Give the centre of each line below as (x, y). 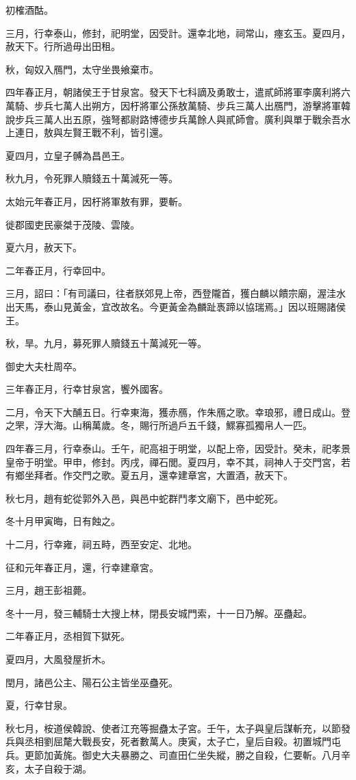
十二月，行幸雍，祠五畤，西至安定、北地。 (101, 544)
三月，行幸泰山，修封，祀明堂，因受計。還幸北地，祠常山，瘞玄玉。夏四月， (178, 32)
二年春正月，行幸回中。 (58, 270)
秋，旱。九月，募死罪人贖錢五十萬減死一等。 (106, 343)
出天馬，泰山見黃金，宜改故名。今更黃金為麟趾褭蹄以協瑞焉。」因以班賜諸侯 (176, 306)
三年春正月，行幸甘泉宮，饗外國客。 (87, 389)
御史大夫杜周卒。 (44, 366)
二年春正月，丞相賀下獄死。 (68, 636)
